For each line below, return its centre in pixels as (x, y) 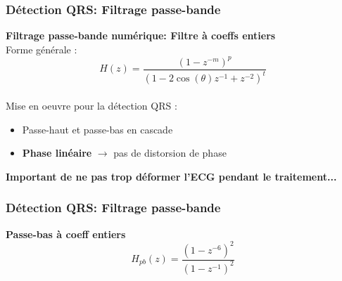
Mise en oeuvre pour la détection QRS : (91, 105)
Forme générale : (42, 49)
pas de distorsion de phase (170, 153)
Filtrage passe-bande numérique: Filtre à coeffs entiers (141, 35)
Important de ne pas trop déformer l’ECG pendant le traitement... (171, 176)
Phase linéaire (57, 153)
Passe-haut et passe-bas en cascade (97, 129)
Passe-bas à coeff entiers (66, 234)
